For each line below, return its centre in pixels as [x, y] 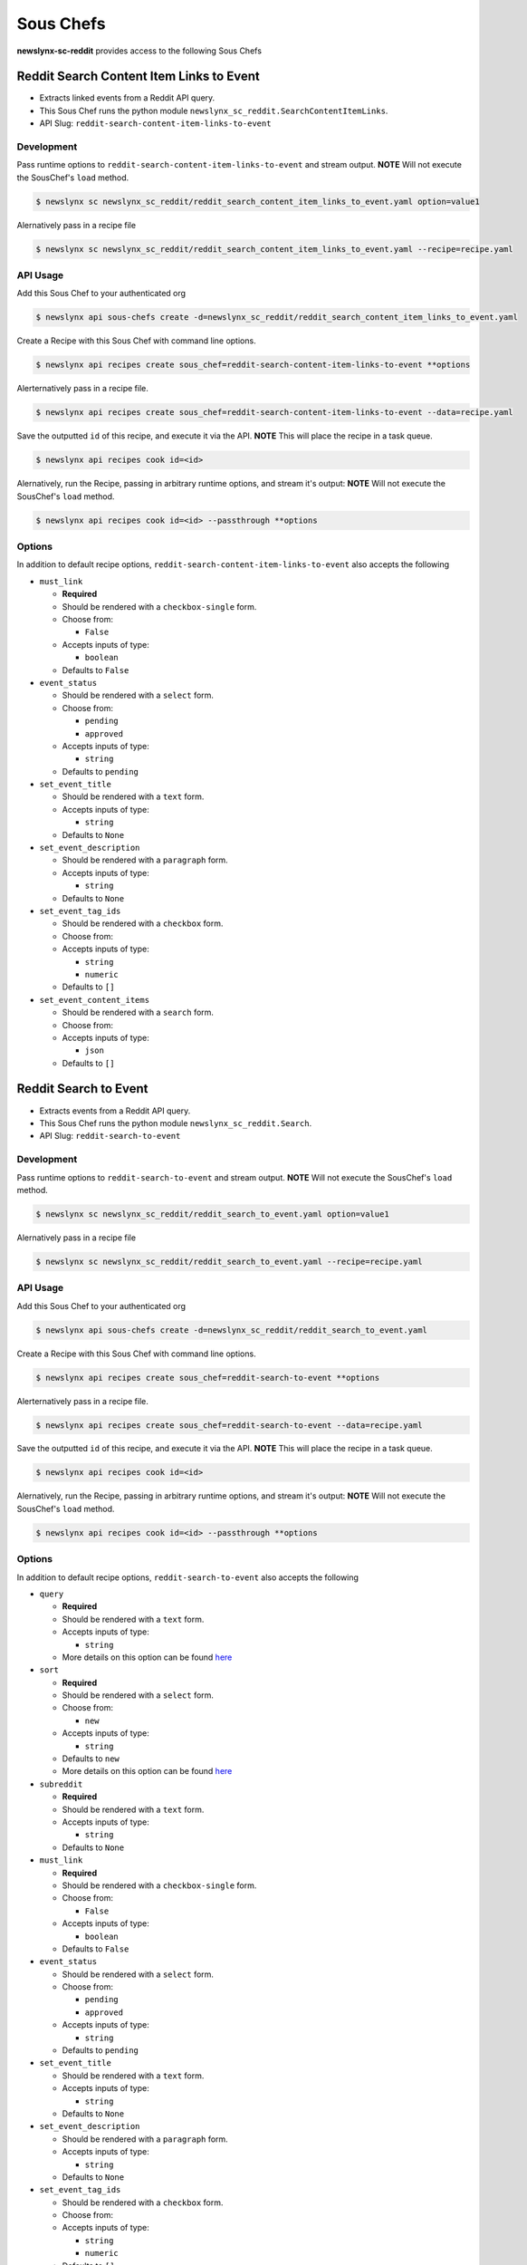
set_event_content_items [94, 1000]
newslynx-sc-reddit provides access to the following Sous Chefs [139, 51]
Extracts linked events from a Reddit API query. [127, 98]
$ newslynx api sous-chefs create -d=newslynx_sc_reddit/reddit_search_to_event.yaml [231, 1330]
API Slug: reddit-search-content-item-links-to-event [155, 123]
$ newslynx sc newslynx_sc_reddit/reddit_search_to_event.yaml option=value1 [212, 1214]
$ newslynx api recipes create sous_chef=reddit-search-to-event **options [208, 1378]
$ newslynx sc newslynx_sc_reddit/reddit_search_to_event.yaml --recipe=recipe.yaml [229, 1261]
